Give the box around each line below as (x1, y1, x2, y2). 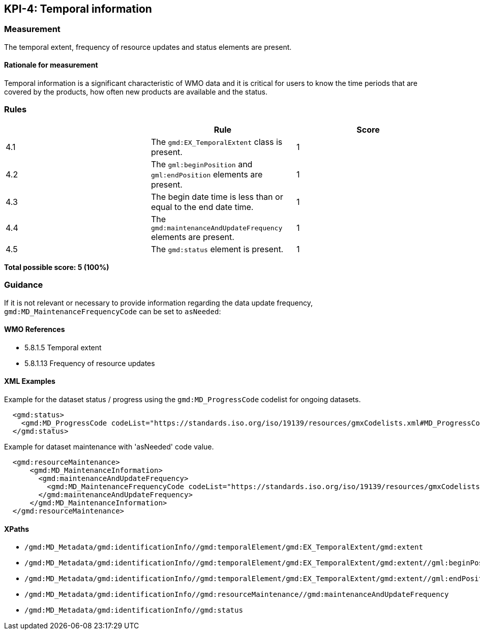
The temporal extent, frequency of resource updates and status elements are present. (4, 42, 292, 51)
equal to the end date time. (151, 201, 254, 212)
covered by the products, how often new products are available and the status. (4, 87, 268, 97)
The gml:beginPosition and (151, 159, 253, 169)
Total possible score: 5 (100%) (4, 262, 109, 271)
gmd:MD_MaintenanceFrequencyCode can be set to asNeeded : (4, 307, 221, 316)
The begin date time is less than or (151, 191, 283, 202)
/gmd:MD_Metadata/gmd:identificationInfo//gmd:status (24, 606, 243, 615)
